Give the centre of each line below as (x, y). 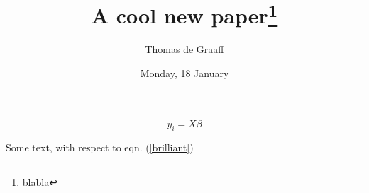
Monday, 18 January (184, 73)
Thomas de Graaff (184, 49)
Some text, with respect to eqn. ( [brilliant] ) (100, 147)
